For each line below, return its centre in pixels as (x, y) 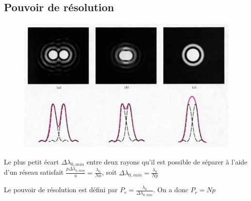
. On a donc (171, 190)
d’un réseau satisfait (34, 172)
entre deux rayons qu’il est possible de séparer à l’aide (167, 161)
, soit (109, 172)
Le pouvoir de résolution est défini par (61, 190)
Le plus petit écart (32, 161)
